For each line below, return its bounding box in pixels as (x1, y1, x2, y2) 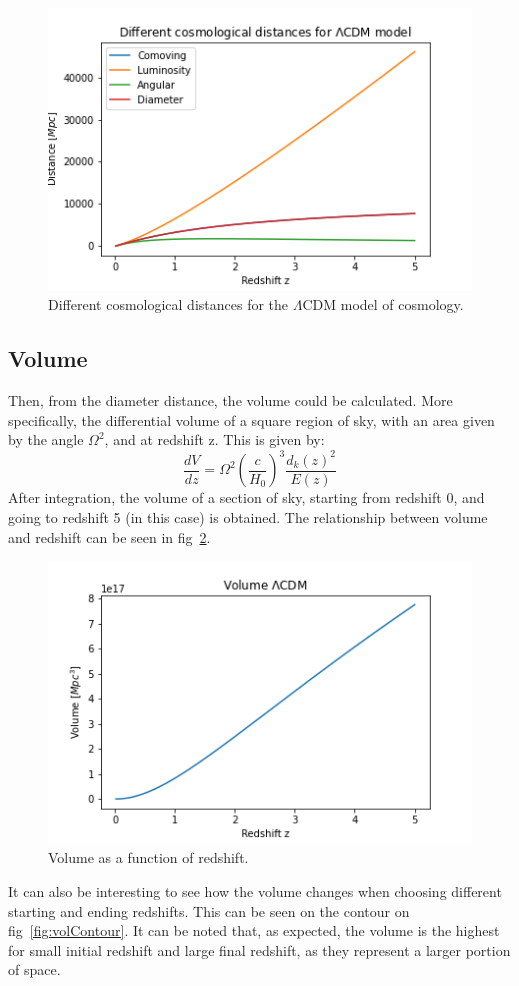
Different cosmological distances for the (48, 294, 289, 315)
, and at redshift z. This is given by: (104, 429, 325, 450)
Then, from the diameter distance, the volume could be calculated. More (8, 390, 453, 411)
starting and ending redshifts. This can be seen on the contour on (8, 900, 410, 921)
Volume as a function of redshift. (48, 847, 249, 868)
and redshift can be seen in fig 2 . (8, 526, 211, 547)
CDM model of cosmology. (302, 294, 464, 315)
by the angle (8, 429, 84, 450)
